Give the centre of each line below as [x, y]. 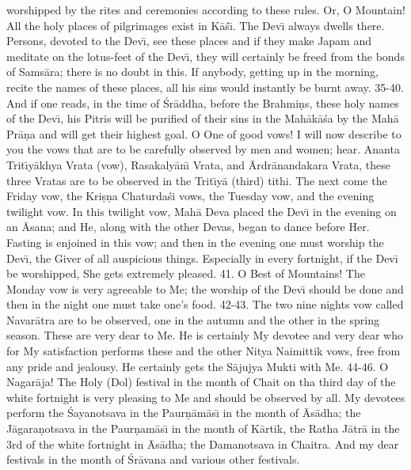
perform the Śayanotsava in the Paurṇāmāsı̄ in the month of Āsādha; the [184, 413]
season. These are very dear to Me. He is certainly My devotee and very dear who [205, 335]
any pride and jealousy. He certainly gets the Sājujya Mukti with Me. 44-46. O [198, 366]
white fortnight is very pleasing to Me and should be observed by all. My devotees [206, 397]
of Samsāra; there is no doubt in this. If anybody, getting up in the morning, [192, 72]
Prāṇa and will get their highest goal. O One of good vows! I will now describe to [204, 133]
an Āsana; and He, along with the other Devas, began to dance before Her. [188, 227]
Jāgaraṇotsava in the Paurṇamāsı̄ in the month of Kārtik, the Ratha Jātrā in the [203, 428]
